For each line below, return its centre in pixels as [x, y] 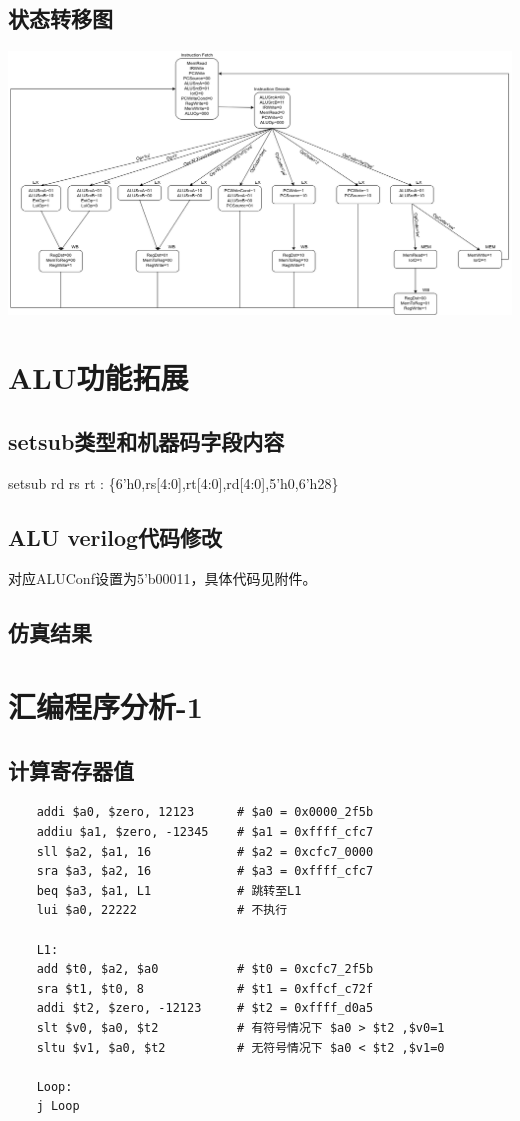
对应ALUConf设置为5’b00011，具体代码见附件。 [162, 578]
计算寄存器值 [71, 769]
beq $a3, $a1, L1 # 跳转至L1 [169, 890]
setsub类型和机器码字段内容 [146, 440]
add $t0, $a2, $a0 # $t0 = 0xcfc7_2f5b [205, 969]
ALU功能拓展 [98, 377]
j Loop [58, 1106]
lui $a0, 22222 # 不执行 [162, 910]
